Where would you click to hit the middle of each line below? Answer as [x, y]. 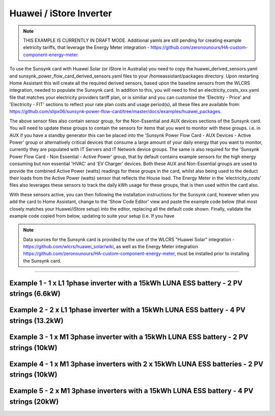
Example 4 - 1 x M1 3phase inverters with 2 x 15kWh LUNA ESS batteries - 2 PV [136, 364]
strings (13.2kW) [36, 320]
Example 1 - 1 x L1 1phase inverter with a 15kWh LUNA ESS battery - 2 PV [126, 283]
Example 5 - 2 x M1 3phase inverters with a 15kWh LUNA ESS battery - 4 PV [131, 391]
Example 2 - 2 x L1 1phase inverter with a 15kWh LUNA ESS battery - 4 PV [127, 310]
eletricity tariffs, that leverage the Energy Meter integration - [86, 47]
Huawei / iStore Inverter [61, 13]
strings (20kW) [34, 401]
